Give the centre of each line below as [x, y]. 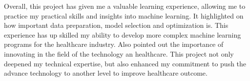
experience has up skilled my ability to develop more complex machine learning [123, 34]
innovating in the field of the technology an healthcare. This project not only [119, 53]
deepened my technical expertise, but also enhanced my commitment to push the [125, 63]
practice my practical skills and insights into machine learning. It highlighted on [124, 15]
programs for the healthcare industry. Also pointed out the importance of [114, 44]
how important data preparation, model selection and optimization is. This [116, 25]
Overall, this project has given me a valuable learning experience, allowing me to [125, 6]
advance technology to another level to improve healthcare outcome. [106, 73]
